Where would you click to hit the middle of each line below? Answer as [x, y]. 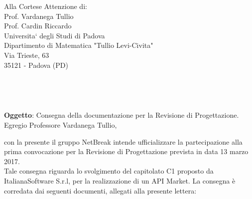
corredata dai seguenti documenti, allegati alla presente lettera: [100, 190]
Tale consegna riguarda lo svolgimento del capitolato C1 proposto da [109, 171]
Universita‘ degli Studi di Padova [55, 35]
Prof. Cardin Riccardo [38, 26]
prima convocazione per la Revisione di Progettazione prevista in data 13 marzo [126, 151]
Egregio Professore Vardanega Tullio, [61, 124]
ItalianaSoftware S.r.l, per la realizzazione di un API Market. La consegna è [120, 180]
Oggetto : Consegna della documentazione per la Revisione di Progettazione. [122, 115]
